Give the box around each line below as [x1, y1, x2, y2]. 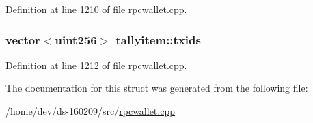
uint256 [55, 31, 97, 48]
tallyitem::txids [115, 31, 201, 48]
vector [5, 31, 40, 48]
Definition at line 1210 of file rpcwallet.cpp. [5, 2, 187, 16]
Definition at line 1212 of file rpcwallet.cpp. [5, 57, 187, 72]
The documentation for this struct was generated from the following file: [5, 81, 308, 95]
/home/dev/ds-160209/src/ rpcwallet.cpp [5, 104, 175, 118]
